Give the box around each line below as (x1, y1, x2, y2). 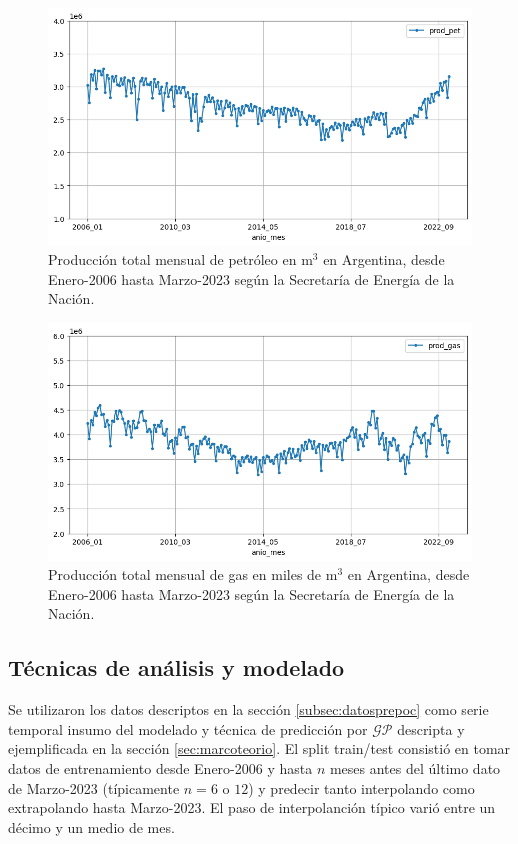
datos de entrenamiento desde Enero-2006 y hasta (8, 758, 313, 779)
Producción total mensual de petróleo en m (48, 249, 313, 270)
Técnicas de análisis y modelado (8, 652, 345, 683)
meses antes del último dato (329, 758, 501, 779)
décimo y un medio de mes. (8, 816, 175, 837)
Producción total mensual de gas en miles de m (48, 564, 338, 585)
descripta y (397, 718, 465, 739)
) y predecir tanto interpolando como (248, 777, 475, 798)
